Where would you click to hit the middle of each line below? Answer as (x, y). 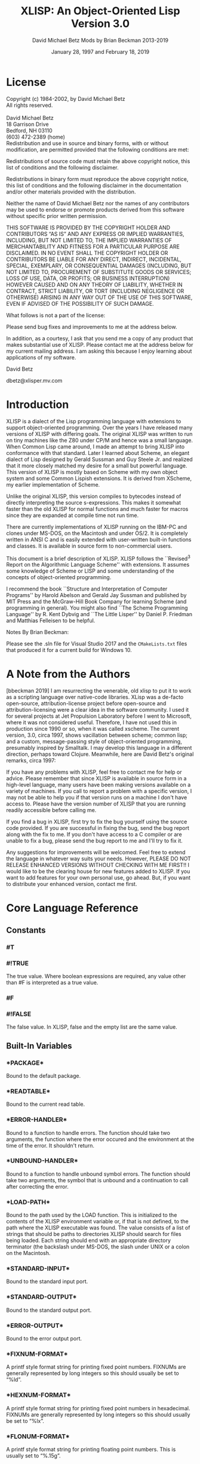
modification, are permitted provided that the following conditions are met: (98, 149)
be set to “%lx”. (25, 1421)
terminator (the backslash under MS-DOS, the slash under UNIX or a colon (98, 1247)
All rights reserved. (30, 105)
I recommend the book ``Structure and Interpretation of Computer (87, 589)
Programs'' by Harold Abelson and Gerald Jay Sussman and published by (96, 595)
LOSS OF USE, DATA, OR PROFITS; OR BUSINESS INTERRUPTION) (88, 278)
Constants (26, 930)
